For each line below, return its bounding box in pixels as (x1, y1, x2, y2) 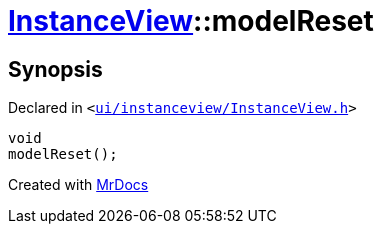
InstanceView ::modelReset (8, 4, 374, 38)
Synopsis (8, 56, 103, 82)
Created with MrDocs (8, 176, 149, 194)
